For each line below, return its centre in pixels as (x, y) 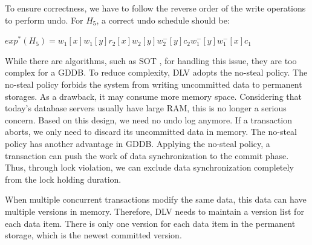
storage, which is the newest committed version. (93, 235)
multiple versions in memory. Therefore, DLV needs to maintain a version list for (154, 211)
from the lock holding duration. (63, 179)
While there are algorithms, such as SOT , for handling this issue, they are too (151, 60)
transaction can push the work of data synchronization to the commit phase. (147, 155)
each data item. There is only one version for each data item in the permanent (150, 223)
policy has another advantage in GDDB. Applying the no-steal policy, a (138, 143)
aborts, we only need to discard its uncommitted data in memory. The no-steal (151, 132)
